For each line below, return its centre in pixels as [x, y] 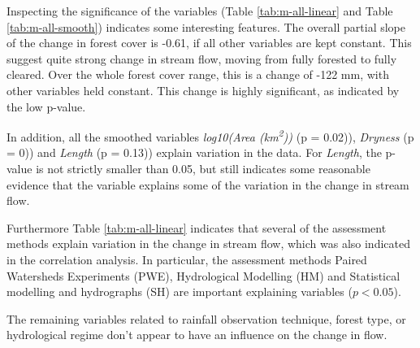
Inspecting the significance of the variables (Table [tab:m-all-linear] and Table [200, 11]
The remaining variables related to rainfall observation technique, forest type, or [206, 318]
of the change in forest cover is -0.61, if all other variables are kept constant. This [209, 43]
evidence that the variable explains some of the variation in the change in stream [208, 184]
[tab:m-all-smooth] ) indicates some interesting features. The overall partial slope [206, 26]
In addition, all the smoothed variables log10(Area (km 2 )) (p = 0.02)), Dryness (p [210, 135]
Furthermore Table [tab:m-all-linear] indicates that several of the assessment [197, 227]
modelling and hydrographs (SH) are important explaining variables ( [180, 291]
